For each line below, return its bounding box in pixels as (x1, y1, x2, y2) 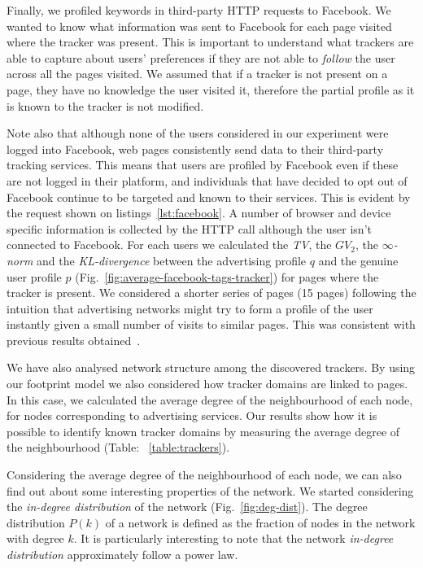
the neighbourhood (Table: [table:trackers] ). (7, 439, 230, 456)
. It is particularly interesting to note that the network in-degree (73, 530, 394, 547)
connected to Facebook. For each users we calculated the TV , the (7, 236, 332, 253)
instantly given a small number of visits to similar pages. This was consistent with (7, 316, 416, 333)
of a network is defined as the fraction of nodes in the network (105, 513, 416, 531)
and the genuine (318, 251, 399, 269)
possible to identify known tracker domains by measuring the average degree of (7, 422, 400, 439)
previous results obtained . (7, 331, 141, 348)
